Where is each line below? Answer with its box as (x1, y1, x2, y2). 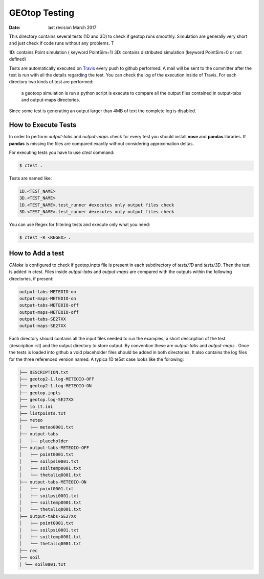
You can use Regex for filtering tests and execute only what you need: (9, 222, 150, 227)
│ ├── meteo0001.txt (19, 424, 74, 430)
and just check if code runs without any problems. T (9, 40, 114, 46)
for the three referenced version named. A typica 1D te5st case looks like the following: (9, 356, 184, 362)
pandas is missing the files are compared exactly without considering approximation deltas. (9, 140, 194, 147)
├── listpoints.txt (19, 410, 66, 416)
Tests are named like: (9, 176, 52, 181)
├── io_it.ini (19, 403, 53, 409)
